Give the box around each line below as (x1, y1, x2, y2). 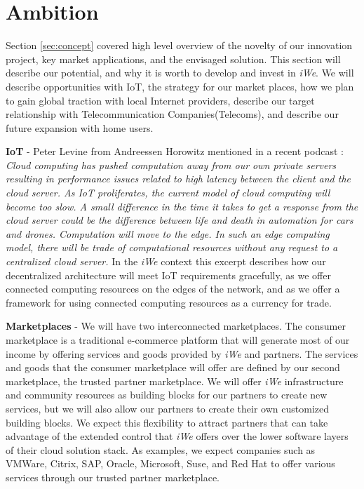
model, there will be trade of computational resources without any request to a (6, 240, 338, 255)
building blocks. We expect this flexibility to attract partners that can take (6, 415, 328, 429)
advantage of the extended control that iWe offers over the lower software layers (6, 429, 349, 443)
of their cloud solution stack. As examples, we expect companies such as (6, 442, 316, 457)
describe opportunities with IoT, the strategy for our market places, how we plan (6, 79, 354, 93)
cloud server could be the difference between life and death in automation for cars (6, 213, 353, 227)
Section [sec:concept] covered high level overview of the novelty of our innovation (6, 38, 353, 53)
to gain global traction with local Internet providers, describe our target (6, 93, 315, 107)
